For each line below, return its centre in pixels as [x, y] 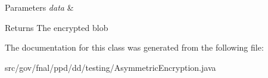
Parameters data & [39, 7]
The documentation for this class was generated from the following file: [134, 47]
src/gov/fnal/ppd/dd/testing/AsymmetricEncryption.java [110, 67]
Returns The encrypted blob [57, 27]
